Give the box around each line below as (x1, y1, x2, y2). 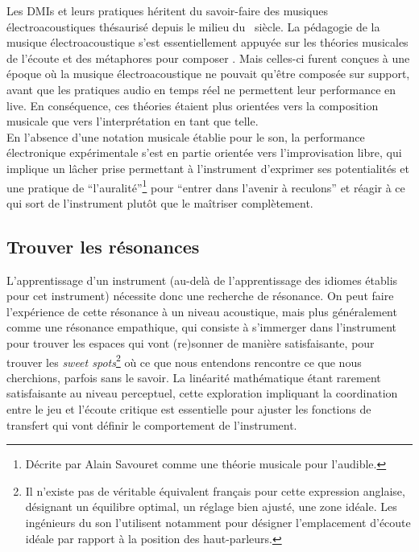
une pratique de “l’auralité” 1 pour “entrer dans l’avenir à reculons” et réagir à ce (6, 176, 405, 196)
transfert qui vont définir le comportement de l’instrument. (6, 416, 297, 433)
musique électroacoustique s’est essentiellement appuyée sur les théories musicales (6, 34, 409, 51)
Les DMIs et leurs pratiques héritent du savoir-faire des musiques (6, 2, 329, 19)
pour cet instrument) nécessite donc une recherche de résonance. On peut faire (6, 287, 394, 304)
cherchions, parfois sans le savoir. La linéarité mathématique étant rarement (6, 369, 381, 385)
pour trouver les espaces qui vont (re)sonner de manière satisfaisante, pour (6, 334, 375, 351)
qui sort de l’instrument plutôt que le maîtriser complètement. (6, 194, 313, 211)
